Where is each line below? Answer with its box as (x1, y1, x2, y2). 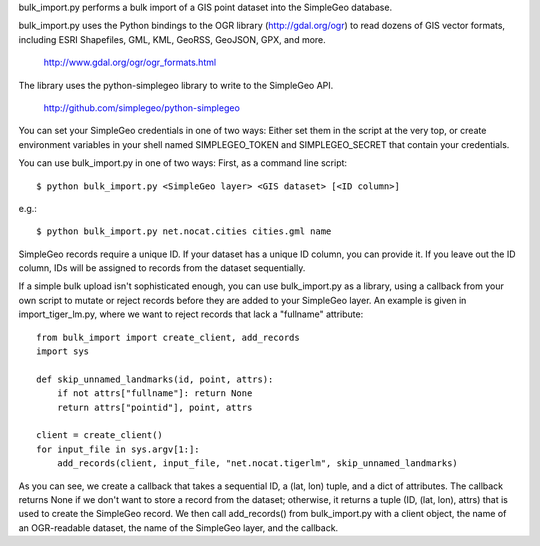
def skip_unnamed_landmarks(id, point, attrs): (36, 373, 274, 385)
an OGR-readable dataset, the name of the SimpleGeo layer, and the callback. (18, 521, 339, 534)
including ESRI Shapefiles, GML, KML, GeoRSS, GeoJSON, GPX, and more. (18, 33, 327, 45)
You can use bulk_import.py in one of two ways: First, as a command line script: (18, 157, 348, 169)
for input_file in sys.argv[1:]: (36, 443, 200, 455)
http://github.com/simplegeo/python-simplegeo (43, 101, 240, 114)
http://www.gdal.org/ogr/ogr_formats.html (43, 56, 217, 69)
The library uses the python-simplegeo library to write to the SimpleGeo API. (18, 79, 334, 91)
